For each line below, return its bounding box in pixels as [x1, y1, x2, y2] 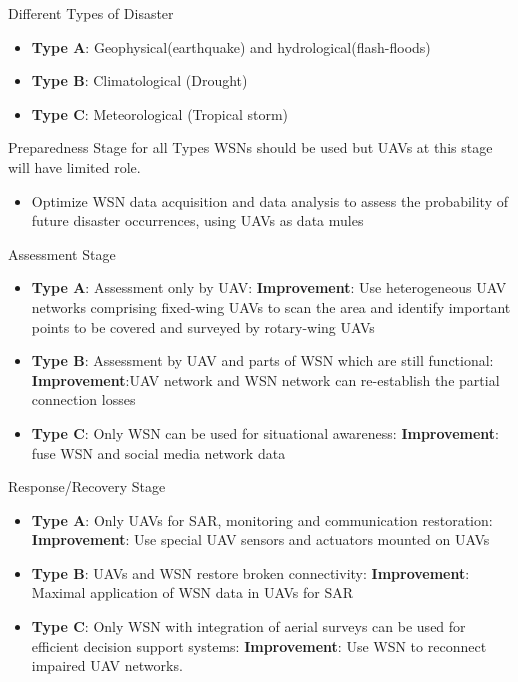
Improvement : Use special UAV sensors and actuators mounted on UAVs [31, 529, 490, 550]
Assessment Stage [8, 243, 116, 264]
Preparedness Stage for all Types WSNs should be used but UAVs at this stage [8, 137, 493, 158]
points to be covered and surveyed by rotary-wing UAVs [31, 316, 375, 337]
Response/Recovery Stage [8, 476, 166, 497]
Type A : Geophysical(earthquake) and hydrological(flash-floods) [31, 36, 431, 57]
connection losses [31, 389, 136, 410]
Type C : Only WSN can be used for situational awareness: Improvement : [31, 422, 499, 443]
